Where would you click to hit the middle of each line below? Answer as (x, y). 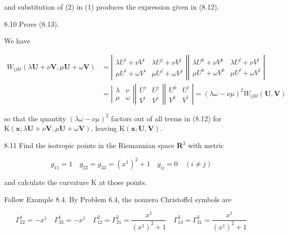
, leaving (104, 128)
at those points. (123, 182)
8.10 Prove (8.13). (32, 23)
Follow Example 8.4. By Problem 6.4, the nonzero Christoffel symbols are (118, 199)
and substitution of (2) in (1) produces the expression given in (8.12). (112, 7)
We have (17, 41)
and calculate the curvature (46, 182)
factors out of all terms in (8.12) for (166, 118)
